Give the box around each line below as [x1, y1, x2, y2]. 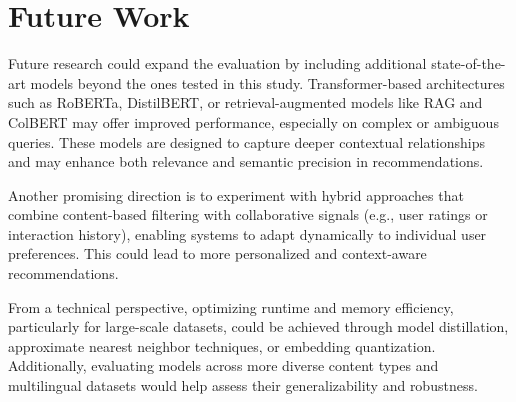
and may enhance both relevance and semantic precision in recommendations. [8, 151, 484, 172]
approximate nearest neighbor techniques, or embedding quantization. [8, 335, 436, 356]
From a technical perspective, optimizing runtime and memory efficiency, [8, 296, 454, 317]
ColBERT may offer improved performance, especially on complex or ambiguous [8, 111, 499, 132]
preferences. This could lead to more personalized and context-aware [8, 243, 427, 264]
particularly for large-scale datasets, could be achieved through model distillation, [8, 316, 509, 337]
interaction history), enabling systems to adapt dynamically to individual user [8, 223, 487, 244]
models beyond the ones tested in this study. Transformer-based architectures [30, 72, 505, 93]
